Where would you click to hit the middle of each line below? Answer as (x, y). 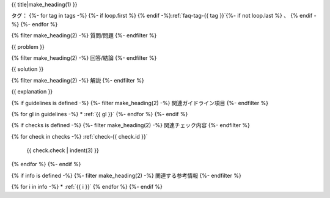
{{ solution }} (28, 69)
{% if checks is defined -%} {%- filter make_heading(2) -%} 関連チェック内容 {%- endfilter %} (131, 125)
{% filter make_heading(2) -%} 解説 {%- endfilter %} (78, 80)
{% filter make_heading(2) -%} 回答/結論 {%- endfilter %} (84, 57)
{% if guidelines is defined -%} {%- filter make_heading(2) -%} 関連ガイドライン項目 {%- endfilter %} (140, 103)
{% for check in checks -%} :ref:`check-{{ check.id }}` (79, 136)
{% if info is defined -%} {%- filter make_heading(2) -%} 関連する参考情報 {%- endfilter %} (126, 175)
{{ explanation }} (32, 92)
